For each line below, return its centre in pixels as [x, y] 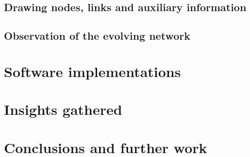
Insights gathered [63, 109]
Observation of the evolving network [97, 36]
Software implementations [92, 71]
